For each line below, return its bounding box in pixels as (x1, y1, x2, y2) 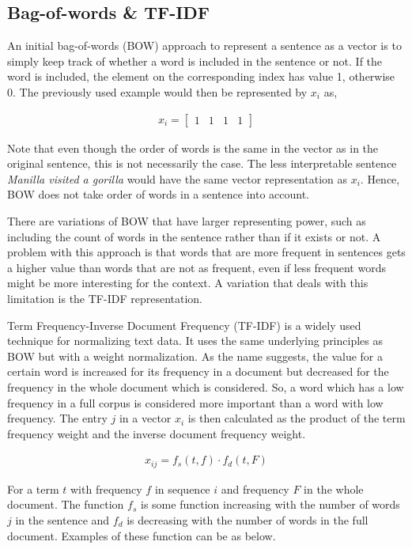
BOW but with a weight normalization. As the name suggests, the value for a (7, 347, 383, 364)
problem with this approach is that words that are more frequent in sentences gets (7, 244, 406, 260)
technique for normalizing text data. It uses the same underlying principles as (7, 332, 383, 349)
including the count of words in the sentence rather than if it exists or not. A (7, 228, 381, 244)
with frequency (70, 480, 142, 497)
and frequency (221, 480, 289, 497)
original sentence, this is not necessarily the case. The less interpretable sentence (7, 155, 397, 172)
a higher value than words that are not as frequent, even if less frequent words (7, 259, 386, 275)
